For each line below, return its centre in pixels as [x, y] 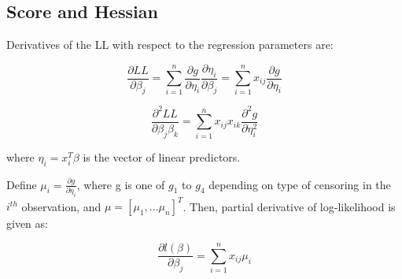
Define [22, 184]
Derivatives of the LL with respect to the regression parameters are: [170, 45]
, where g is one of [121, 184]
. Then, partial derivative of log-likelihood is [289, 206]
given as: [27, 223]
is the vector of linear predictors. [162, 156]
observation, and [61, 206]
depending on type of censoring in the [300, 184]
